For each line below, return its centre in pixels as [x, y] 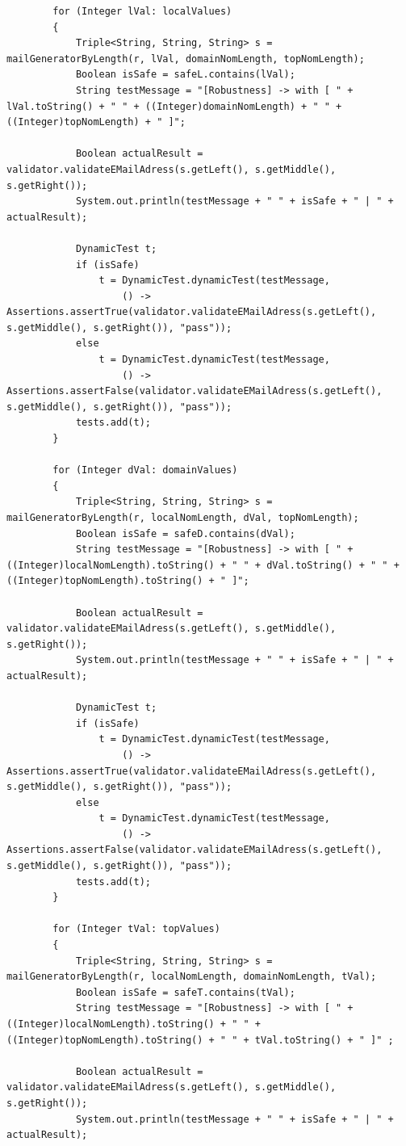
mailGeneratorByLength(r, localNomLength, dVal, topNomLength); [183, 518]
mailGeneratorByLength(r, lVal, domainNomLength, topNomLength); [186, 59]
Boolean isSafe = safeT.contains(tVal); [185, 992]
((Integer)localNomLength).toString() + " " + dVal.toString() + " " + [203, 565]
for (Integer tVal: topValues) [136, 929]
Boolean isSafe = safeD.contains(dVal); [185, 533]
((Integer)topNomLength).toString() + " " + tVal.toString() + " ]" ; [200, 1040]
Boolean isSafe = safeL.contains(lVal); [185, 75]
